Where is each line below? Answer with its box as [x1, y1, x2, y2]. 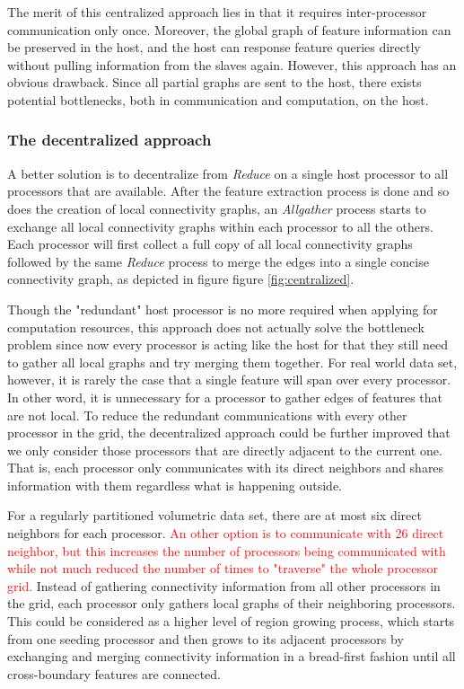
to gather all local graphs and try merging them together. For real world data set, [7, 352, 458, 371]
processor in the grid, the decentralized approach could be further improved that [7, 423, 451, 442]
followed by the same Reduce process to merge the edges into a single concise [7, 252, 429, 270]
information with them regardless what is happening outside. [7, 475, 343, 494]
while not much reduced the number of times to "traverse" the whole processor [7, 559, 438, 578]
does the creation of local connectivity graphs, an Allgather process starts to [7, 199, 426, 217]
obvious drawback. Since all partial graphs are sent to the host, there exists [7, 73, 422, 92]
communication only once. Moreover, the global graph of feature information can [7, 20, 451, 39]
